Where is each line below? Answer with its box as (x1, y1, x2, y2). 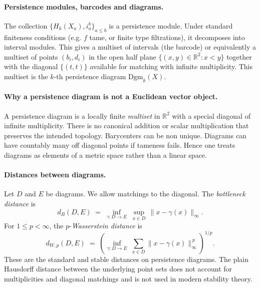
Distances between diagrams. (4, 169, 106, 180)
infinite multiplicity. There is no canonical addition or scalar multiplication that (4, 120, 249, 131)
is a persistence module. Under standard (109, 20, 233, 31)
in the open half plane (89, 51, 156, 62)
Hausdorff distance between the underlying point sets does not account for (4, 263, 232, 274)
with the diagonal (4, 61, 58, 72)
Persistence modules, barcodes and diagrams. (4, 1, 164, 12)
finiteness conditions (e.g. (4, 32, 82, 42)
